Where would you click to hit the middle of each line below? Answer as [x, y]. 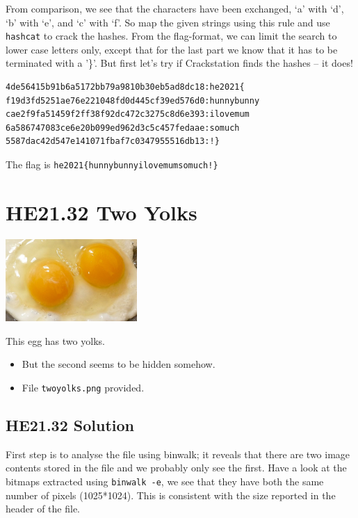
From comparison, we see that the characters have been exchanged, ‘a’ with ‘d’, [175, 8]
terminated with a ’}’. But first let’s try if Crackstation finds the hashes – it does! [179, 63]
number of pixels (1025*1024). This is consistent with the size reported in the [171, 495]
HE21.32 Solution [70, 424]
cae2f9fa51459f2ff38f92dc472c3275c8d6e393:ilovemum [128, 114]
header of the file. [43, 509]
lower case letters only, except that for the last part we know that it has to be [172, 49]
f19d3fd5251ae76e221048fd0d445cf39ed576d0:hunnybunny [133, 100]
